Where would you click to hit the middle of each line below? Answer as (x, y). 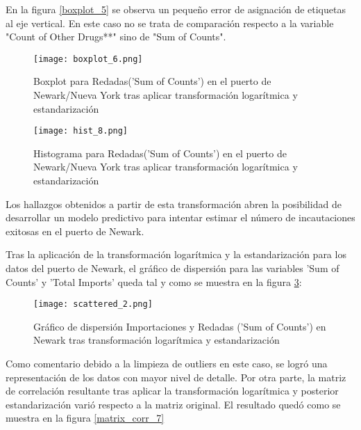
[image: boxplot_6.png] (88, 59)
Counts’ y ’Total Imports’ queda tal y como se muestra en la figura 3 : (154, 281)
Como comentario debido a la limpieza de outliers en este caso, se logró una (167, 364)
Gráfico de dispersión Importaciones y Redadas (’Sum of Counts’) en (180, 326)
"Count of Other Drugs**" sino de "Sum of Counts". (116, 37)
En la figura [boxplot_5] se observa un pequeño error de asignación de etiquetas (176, 9)
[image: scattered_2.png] (93, 304)
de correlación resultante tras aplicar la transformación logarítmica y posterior (172, 391)
